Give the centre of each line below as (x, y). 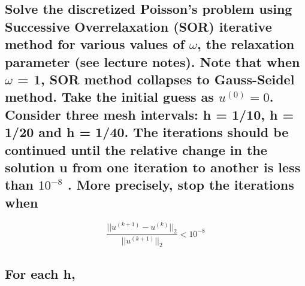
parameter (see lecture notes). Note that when (152, 61)
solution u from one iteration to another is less (153, 167)
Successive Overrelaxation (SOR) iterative (138, 26)
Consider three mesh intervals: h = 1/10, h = (150, 114)
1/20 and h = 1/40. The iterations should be (147, 132)
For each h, (40, 273)
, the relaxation (246, 44)
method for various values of (95, 44)
